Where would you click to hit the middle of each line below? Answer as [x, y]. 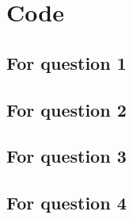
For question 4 [66, 203]
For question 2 [66, 109]
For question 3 [66, 156]
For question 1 [66, 62]
